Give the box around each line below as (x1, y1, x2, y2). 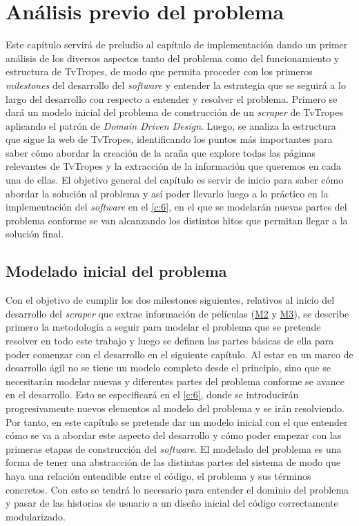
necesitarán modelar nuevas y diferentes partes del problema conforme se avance (6, 373, 345, 388)
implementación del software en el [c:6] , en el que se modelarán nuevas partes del (6, 199, 347, 214)
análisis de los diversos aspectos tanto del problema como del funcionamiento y (6, 50, 340, 65)
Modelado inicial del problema (6, 260, 227, 282)
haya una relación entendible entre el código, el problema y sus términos (6, 468, 311, 483)
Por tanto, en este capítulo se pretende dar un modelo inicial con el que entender (6, 414, 348, 429)
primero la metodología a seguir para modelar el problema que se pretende (6, 320, 321, 334)
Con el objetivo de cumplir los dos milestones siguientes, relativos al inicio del (6, 293, 335, 307)
